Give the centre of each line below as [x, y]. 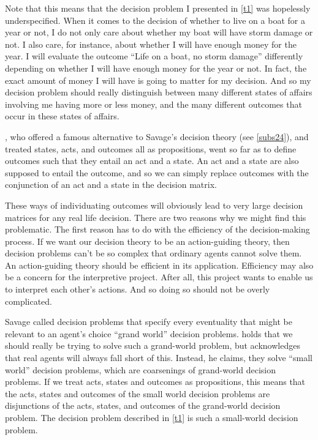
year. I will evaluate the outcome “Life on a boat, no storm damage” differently [154, 56]
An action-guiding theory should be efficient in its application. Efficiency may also [159, 265]
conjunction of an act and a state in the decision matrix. [111, 185]
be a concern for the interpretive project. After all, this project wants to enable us [159, 277]
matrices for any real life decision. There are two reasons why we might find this [156, 217]
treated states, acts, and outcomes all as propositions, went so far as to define [151, 148]
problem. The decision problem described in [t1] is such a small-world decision [152, 417]
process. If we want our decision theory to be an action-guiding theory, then [147, 241]
